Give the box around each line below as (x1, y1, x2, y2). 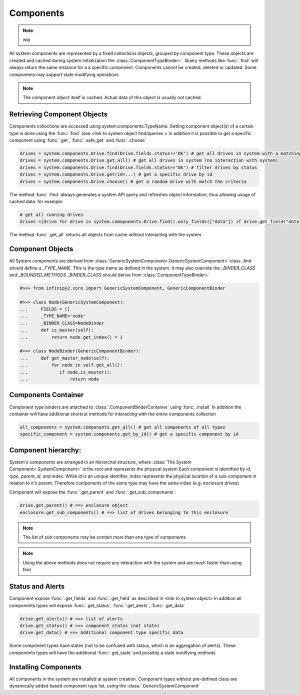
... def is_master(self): (19, 327, 94, 333)
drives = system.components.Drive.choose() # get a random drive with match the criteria (19, 178, 247, 184)
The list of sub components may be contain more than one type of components (22, 534, 186, 540)
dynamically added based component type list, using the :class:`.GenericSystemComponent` (9, 682, 200, 688)
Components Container (9, 390, 84, 399)
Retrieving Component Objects (9, 110, 108, 118)
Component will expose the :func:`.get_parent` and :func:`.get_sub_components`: (9, 489, 176, 495)
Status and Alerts (9, 582, 65, 591)
